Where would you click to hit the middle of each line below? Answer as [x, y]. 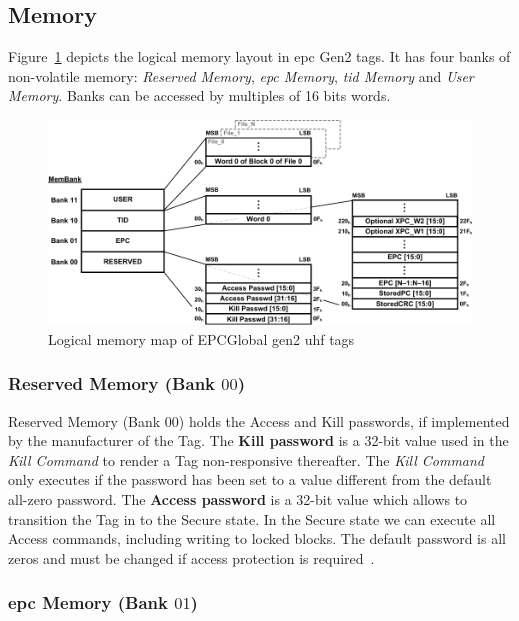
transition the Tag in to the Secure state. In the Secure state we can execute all [252, 518]
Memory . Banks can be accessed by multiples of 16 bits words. [199, 95]
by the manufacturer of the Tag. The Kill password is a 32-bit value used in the [258, 440]
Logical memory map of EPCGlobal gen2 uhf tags [201, 338]
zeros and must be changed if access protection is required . [191, 557]
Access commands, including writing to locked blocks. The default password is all [257, 538]
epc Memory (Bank [88, 602]
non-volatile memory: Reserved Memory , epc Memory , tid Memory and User [241, 75]
